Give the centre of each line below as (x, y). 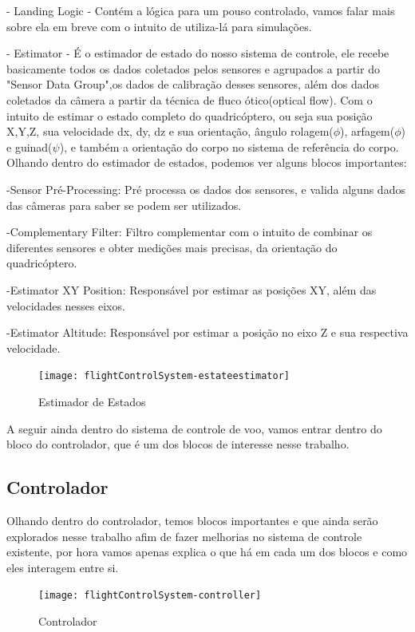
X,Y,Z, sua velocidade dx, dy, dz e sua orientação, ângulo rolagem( (170, 131)
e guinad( (30, 146)
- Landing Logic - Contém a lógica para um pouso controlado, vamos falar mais (201, 10)
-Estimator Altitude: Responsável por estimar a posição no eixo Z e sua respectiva (207, 332)
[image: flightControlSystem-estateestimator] (164, 376)
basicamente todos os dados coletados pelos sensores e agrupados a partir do (193, 68)
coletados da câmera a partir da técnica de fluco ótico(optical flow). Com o (190, 99)
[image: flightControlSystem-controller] (150, 596)
